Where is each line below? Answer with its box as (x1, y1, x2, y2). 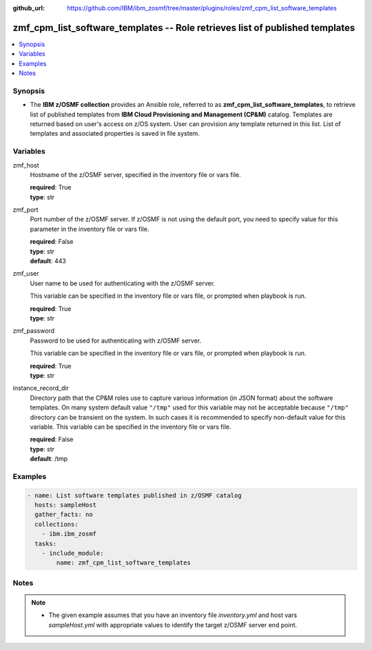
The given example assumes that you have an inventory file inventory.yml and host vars (48, 611, 298, 620)
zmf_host (12, 161, 39, 169)
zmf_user (12, 270, 39, 278)
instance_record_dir (12, 384, 69, 392)
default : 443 (30, 257, 67, 265)
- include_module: (41, 549, 104, 557)
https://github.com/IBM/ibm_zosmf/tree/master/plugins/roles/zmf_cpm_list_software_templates (67, 4, 337, 12)
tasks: (34, 540, 57, 547)
